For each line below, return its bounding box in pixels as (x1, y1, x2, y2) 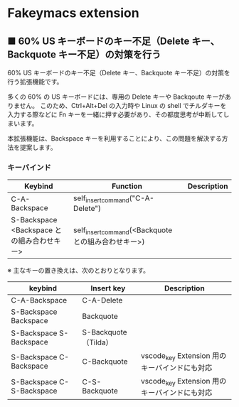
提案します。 (19, 143, 57, 151)
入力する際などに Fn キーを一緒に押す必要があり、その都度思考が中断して (7, 110, 224, 119)
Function (111, 181, 142, 191)
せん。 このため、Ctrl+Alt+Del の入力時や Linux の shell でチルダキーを (19, 102, 227, 109)
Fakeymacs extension (7, 5, 140, 21)
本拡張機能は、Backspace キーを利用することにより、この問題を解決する (7, 134, 222, 143)
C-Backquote (82, 357, 128, 367)
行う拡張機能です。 (7, 77, 63, 86)
